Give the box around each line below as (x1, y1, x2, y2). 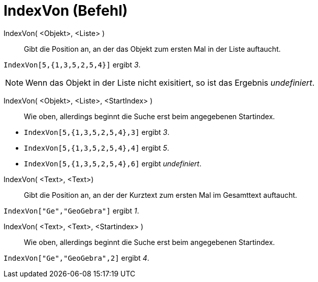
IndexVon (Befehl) (4, 2, 128, 19)
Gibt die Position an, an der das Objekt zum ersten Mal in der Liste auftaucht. (24, 44, 281, 53)
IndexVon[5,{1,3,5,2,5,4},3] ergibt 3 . (24, 127, 170, 136)
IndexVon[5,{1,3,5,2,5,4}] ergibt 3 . (4, 60, 141, 69)
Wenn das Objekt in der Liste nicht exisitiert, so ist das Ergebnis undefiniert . (25, 77, 314, 88)
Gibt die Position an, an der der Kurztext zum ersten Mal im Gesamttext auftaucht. (24, 190, 297, 199)
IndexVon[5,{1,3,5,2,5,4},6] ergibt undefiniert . (24, 159, 202, 168)
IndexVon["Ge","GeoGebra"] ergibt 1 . (4, 206, 139, 215)
